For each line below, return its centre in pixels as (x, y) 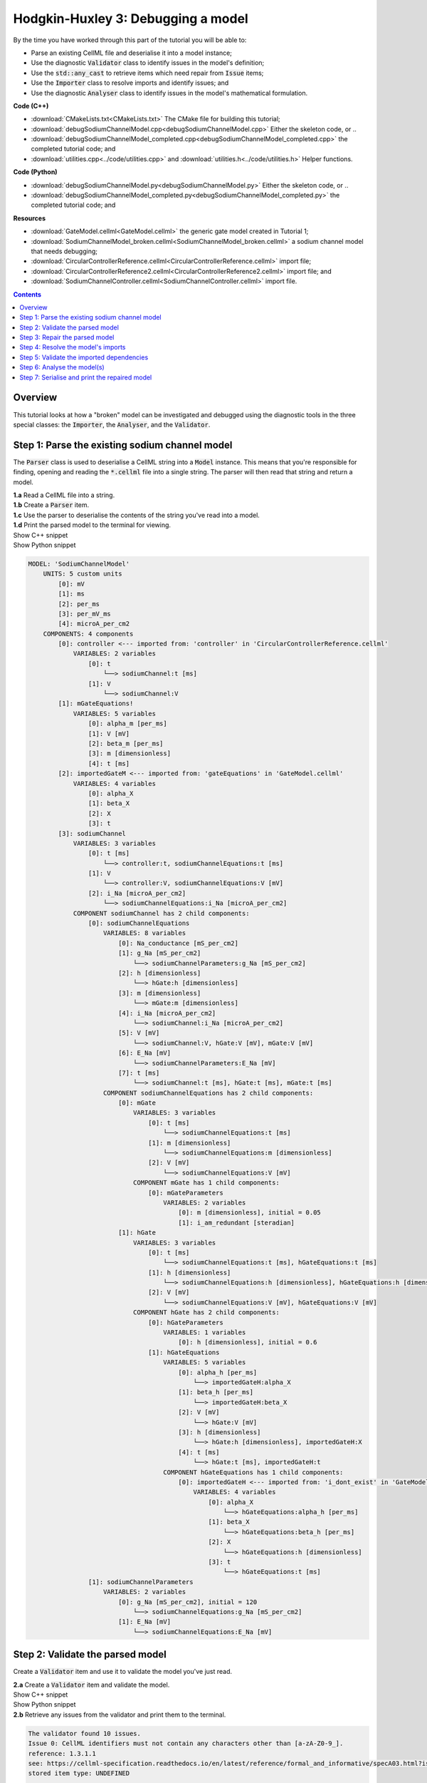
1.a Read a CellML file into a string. (64, 495)
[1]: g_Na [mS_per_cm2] (159, 953)
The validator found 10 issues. (85, 1733)
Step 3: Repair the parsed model (67, 337)
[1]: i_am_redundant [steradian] (237, 1222)
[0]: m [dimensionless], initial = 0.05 (250, 1213)
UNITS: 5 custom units (83, 574)
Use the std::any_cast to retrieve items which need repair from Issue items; (147, 73)
